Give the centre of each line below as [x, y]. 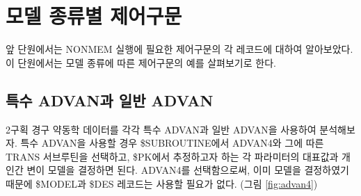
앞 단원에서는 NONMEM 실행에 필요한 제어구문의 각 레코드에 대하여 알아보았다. [179, 49]
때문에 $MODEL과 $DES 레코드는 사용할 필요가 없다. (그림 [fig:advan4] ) [162, 183]
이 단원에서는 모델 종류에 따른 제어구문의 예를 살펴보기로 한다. [141, 62]
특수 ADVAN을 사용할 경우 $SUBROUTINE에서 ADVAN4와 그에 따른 [172, 143]
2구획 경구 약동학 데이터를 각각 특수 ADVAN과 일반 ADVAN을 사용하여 [161, 129]
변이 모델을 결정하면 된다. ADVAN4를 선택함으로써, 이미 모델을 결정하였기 [188, 170]
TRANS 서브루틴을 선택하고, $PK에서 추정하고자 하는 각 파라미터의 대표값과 [172, 156]
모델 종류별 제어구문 [94, 16]
